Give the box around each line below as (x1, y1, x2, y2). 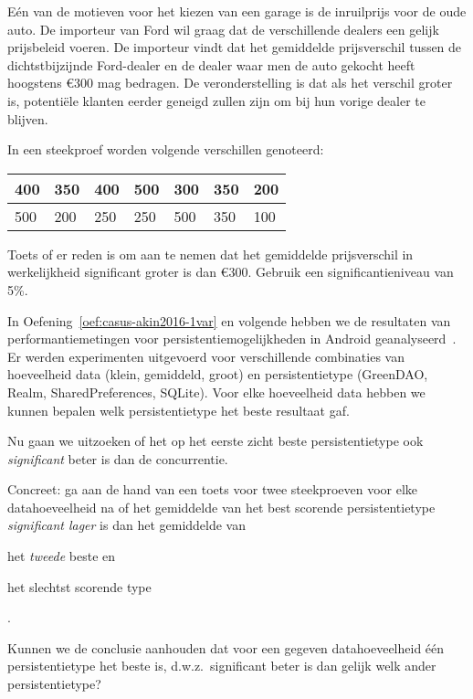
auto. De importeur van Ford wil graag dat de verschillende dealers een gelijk (7, 19, 439, 38)
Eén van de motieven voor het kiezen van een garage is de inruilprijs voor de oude (7, 2, 467, 20)
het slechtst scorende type (7, 577, 152, 596)
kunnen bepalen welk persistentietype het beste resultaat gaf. (7, 400, 350, 419)
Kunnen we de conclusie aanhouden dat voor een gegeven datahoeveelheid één (7, 638, 445, 657)
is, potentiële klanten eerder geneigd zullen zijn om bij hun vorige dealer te (7, 90, 426, 110)
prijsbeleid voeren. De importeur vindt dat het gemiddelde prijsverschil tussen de (7, 37, 462, 57)
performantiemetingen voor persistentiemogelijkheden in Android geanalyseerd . (7, 329, 457, 348)
